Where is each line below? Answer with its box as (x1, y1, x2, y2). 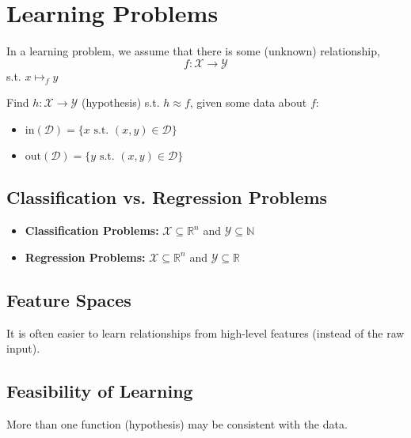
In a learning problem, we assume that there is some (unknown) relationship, (6, 43, 380, 59)
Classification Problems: (25, 222, 159, 239)
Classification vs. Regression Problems (6, 185, 328, 210)
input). (6, 340, 40, 357)
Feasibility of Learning (6, 379, 193, 403)
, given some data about (189, 94, 307, 111)
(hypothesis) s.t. (81, 94, 160, 111)
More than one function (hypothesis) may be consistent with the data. (6, 415, 348, 432)
